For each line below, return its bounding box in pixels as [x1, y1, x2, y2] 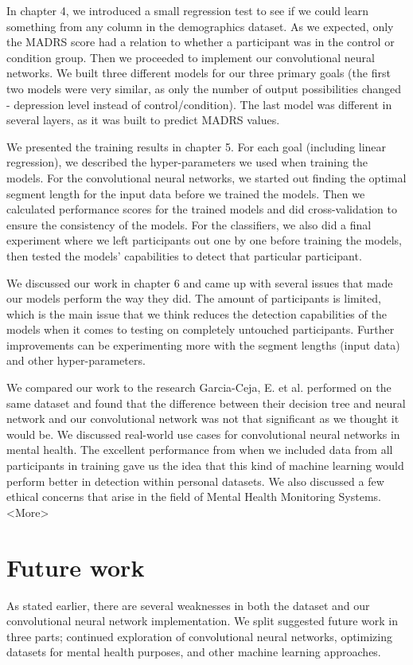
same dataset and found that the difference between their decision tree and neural [6, 394, 406, 411]
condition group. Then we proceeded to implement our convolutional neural [6, 49, 375, 65]
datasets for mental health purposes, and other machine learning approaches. [6, 643, 381, 660]
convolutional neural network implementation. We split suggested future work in [6, 612, 398, 629]
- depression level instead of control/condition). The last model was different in [6, 96, 392, 112]
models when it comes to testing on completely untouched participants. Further [6, 321, 395, 338]
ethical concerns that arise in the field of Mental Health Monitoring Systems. [6, 488, 381, 505]
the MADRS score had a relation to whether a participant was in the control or [6, 33, 395, 50]
